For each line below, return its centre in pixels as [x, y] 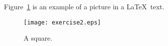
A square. [38, 38]
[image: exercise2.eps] [62, 22]
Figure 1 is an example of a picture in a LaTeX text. [84, 6]
